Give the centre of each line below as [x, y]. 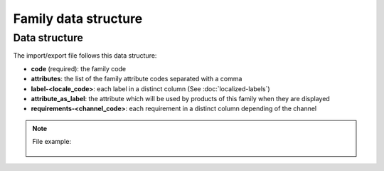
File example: [52, 142]
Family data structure [78, 19]
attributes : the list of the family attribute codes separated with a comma [137, 79]
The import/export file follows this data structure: [85, 56]
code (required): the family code [79, 68]
